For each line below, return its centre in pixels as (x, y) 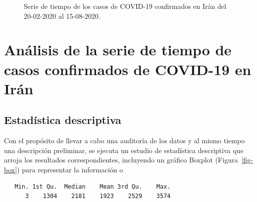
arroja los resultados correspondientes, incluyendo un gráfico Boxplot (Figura (121, 160)
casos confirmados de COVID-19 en (128, 69)
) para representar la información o (70, 169)
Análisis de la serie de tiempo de (118, 50)
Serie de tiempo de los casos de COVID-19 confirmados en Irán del (125, 6)
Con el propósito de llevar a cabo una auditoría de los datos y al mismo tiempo (125, 141)
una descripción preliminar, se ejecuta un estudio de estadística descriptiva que (124, 150)
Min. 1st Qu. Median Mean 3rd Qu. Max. (93, 186)
